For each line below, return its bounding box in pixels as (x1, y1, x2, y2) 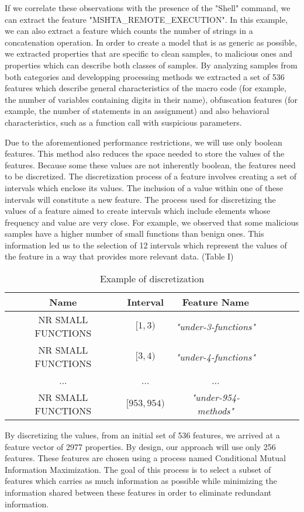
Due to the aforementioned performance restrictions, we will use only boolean (5, 136, 282, 148)
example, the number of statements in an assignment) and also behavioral (5, 105, 270, 117)
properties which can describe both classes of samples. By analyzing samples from (5, 58, 298, 71)
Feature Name (182, 295, 249, 309)
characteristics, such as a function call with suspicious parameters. (5, 116, 242, 128)
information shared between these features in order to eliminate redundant (5, 486, 272, 499)
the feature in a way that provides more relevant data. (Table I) (5, 250, 234, 262)
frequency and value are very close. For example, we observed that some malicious (5, 216, 299, 228)
